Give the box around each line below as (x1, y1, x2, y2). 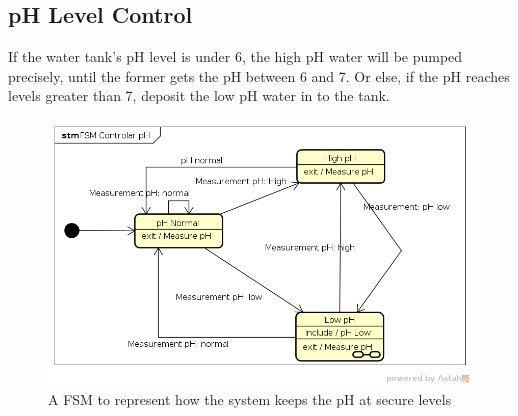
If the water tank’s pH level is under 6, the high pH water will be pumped (8, 46, 463, 67)
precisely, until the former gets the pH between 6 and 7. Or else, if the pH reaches (8, 65, 510, 86)
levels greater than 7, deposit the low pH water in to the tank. (8, 85, 390, 106)
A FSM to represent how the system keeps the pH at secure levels (48, 388, 452, 409)
